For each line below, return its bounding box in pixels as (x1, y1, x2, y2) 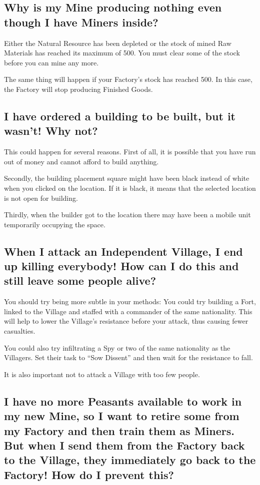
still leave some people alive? (4, 273, 156, 288)
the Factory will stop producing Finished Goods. (4, 83, 153, 94)
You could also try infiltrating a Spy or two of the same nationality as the (4, 342, 230, 353)
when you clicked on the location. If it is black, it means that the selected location (4, 182, 256, 193)
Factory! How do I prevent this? (4, 467, 174, 482)
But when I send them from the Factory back (4, 438, 245, 453)
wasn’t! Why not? (4, 123, 98, 138)
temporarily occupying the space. (4, 219, 105, 229)
